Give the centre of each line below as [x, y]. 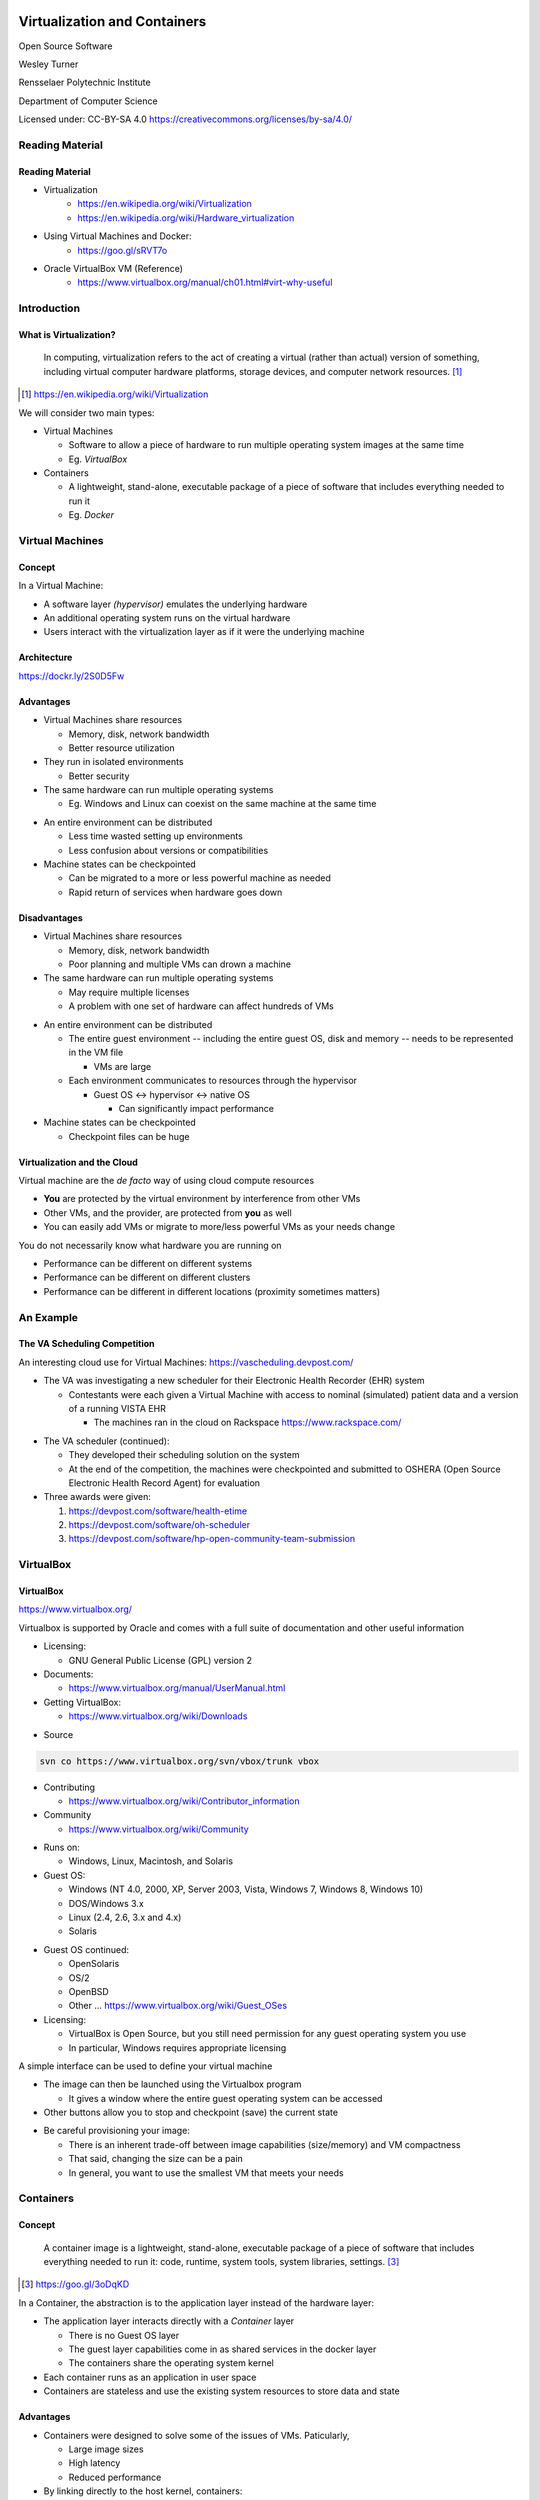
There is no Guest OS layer [124, 2335]
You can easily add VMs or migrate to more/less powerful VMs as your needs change [219, 1227]
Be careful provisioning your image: [116, 2131]
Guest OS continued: [86, 1949]
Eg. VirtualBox [98, 459]
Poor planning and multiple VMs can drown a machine [180, 964]
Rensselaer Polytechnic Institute [84, 82]
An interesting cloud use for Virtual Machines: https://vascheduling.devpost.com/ [186, 1362]
